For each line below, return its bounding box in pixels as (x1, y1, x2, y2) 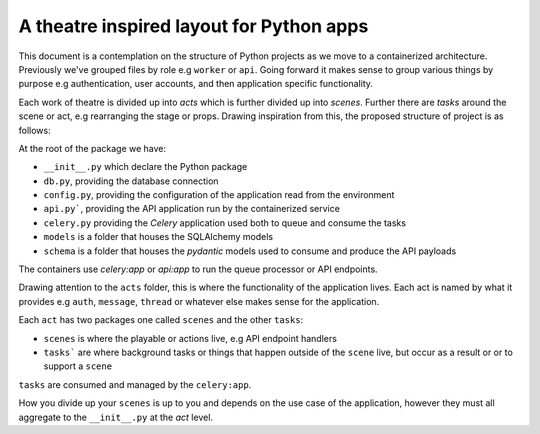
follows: (18, 124, 51, 136)
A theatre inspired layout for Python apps (18, 15, 369, 37)
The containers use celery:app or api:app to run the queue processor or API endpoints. (18, 263, 379, 275)
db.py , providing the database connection (43, 175, 219, 187)
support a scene (43, 360, 113, 372)
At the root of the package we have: (18, 142, 167, 154)
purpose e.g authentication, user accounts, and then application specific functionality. (18, 78, 374, 90)
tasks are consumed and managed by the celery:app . (18, 378, 252, 390)
